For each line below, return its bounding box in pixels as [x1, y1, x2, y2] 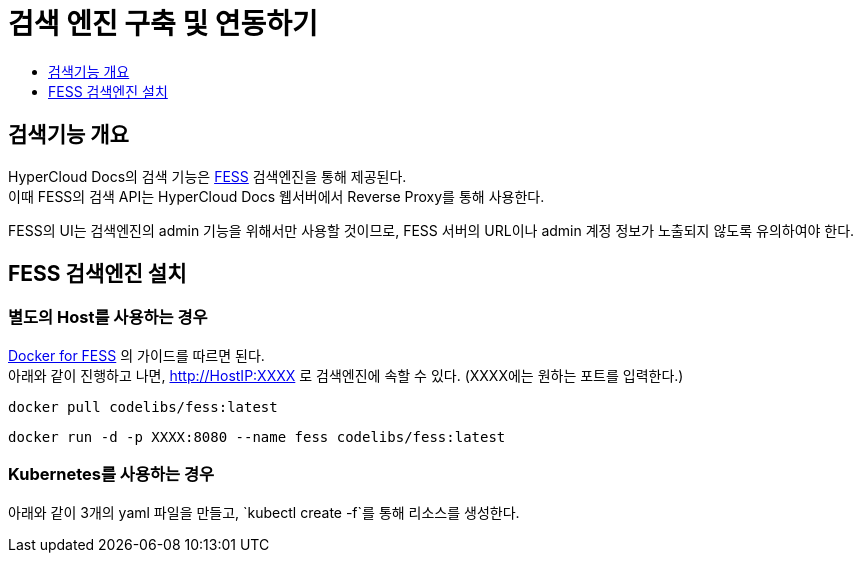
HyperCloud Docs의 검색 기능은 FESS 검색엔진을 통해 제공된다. [8, 167, 407, 185]
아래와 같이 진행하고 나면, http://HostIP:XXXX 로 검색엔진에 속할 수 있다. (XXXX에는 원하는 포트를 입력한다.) [8, 366, 684, 384]
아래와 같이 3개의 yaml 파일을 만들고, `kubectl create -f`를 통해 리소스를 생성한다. [8, 503, 520, 521]
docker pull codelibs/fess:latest [8, 398, 278, 415]
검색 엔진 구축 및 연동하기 [8, 7, 318, 41]
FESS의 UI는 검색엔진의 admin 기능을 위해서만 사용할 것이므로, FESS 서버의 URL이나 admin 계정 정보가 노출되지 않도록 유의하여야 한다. [8, 221, 855, 239]
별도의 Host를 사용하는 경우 [8, 307, 208, 328]
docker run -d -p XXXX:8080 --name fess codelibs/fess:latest [8, 428, 506, 445]
